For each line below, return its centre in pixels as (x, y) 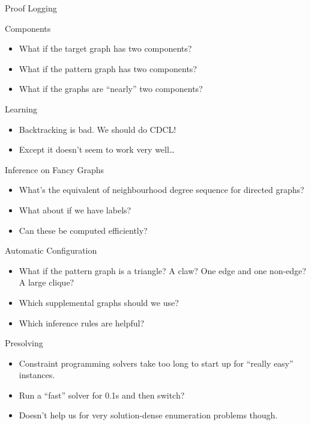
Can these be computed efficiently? (83, 230)
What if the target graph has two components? (105, 48)
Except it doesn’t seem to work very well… (97, 149)
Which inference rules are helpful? (82, 323)
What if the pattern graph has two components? (108, 68)
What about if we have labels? (75, 209)
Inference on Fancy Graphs (54, 169)
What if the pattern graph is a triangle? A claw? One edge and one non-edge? (162, 270)
